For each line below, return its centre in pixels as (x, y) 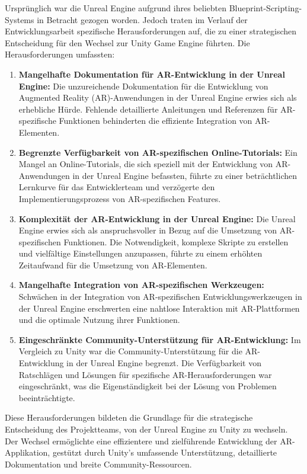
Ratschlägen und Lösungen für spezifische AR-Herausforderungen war (145, 374)
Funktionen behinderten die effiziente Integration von (156, 121)
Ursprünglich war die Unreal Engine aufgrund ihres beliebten (116, 8)
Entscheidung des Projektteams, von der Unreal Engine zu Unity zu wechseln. (146, 429)
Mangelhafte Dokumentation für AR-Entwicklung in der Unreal (152, 74)
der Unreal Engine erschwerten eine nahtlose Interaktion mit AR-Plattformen (159, 308)
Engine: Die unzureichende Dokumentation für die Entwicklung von (143, 86)
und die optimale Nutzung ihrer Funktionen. (99, 320)
